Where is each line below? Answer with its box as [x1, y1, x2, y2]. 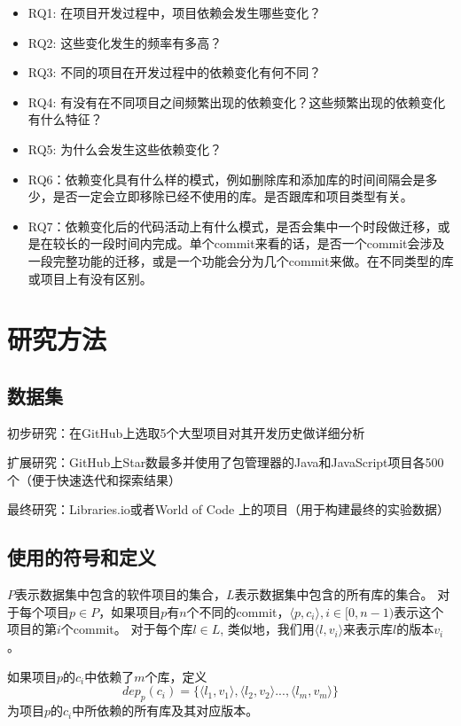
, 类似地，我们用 [220, 620, 315, 638]
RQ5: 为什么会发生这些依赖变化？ [27, 139, 223, 158]
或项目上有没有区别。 [27, 269, 152, 287]
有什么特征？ [27, 110, 103, 129]
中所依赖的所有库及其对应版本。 [72, 701, 259, 720]
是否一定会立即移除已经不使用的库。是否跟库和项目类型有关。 [52, 187, 413, 206]
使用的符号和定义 [7, 543, 156, 571]
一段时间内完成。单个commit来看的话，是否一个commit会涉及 [90, 234, 445, 253]
